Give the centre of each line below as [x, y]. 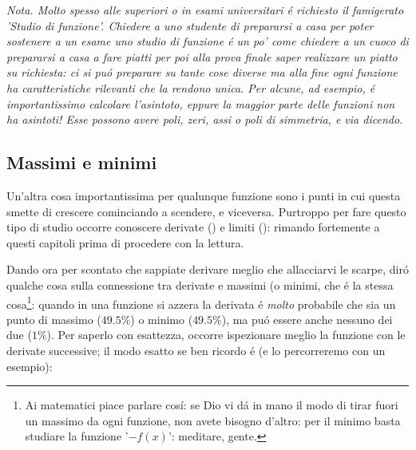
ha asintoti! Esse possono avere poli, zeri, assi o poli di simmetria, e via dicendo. [205, 119]
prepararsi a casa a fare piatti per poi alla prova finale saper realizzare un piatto [202, 56]
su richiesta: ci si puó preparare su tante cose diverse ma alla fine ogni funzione [202, 72]
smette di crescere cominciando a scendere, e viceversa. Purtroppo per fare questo [206, 211]
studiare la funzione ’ [77, 436]
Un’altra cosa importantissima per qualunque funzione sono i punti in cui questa [204, 195]
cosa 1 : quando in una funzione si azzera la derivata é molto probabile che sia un [201, 302]
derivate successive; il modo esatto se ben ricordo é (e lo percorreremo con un [196, 350]
